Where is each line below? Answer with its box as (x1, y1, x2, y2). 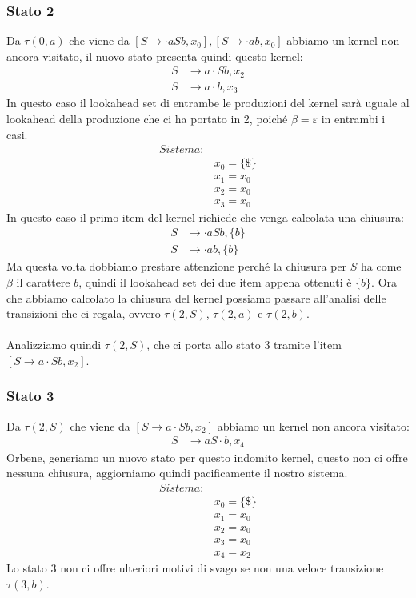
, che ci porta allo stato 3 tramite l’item (146, 336, 342, 353)
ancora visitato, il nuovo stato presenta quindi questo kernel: (6, 47, 303, 64)
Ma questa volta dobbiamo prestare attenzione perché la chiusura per (6, 258, 347, 275)
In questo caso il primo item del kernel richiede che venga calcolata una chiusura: (6, 208, 404, 225)
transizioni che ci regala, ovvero (6, 305, 161, 322)
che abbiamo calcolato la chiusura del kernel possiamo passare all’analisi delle (6, 289, 386, 306)
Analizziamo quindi (6, 336, 102, 353)
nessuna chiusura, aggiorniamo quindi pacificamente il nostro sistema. (6, 464, 348, 481)
